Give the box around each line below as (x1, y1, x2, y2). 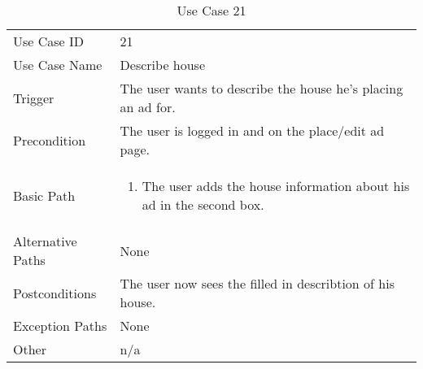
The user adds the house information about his (142, 176, 410, 195)
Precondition (13, 130, 86, 150)
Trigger (13, 88, 55, 107)
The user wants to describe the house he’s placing (120, 79, 403, 98)
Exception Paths (13, 316, 107, 335)
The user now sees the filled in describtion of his (120, 274, 395, 293)
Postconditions (13, 283, 97, 302)
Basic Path (13, 185, 76, 205)
